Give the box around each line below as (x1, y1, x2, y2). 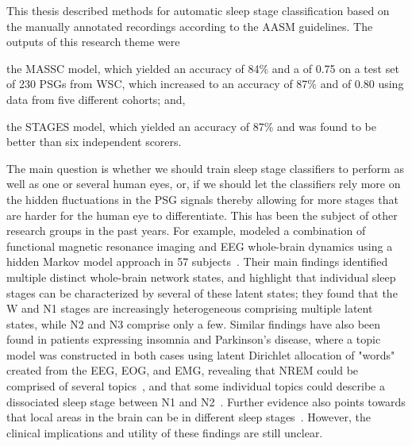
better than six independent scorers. (6, 133, 182, 150)
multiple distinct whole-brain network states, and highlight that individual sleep (6, 268, 396, 285)
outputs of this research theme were (6, 33, 180, 50)
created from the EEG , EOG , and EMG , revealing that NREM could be (6, 362, 359, 379)
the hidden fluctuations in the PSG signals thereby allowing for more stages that (6, 190, 399, 207)
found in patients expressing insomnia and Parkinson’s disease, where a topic (6, 331, 381, 348)
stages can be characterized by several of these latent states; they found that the (6, 284, 398, 301)
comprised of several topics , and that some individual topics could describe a (6, 378, 385, 394)
